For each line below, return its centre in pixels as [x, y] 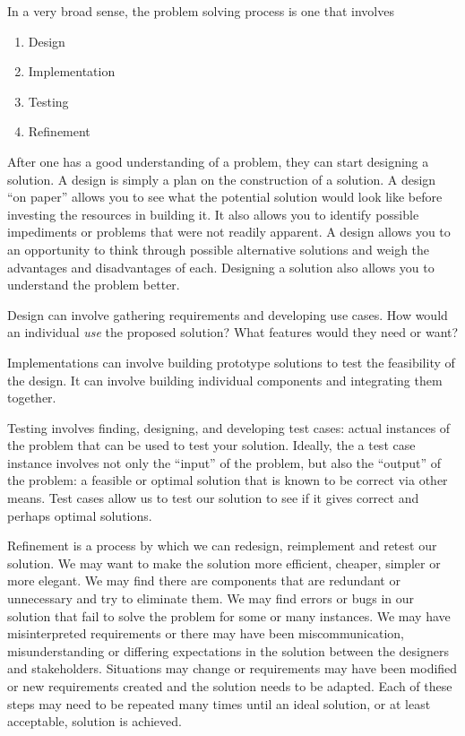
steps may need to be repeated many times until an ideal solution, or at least [219, 703]
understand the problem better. [94, 285]
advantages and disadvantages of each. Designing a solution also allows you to [221, 267]
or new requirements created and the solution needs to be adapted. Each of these [230, 686]
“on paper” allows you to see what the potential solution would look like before [225, 197]
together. [32, 398]
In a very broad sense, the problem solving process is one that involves [201, 11]
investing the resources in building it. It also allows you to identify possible [213, 214]
